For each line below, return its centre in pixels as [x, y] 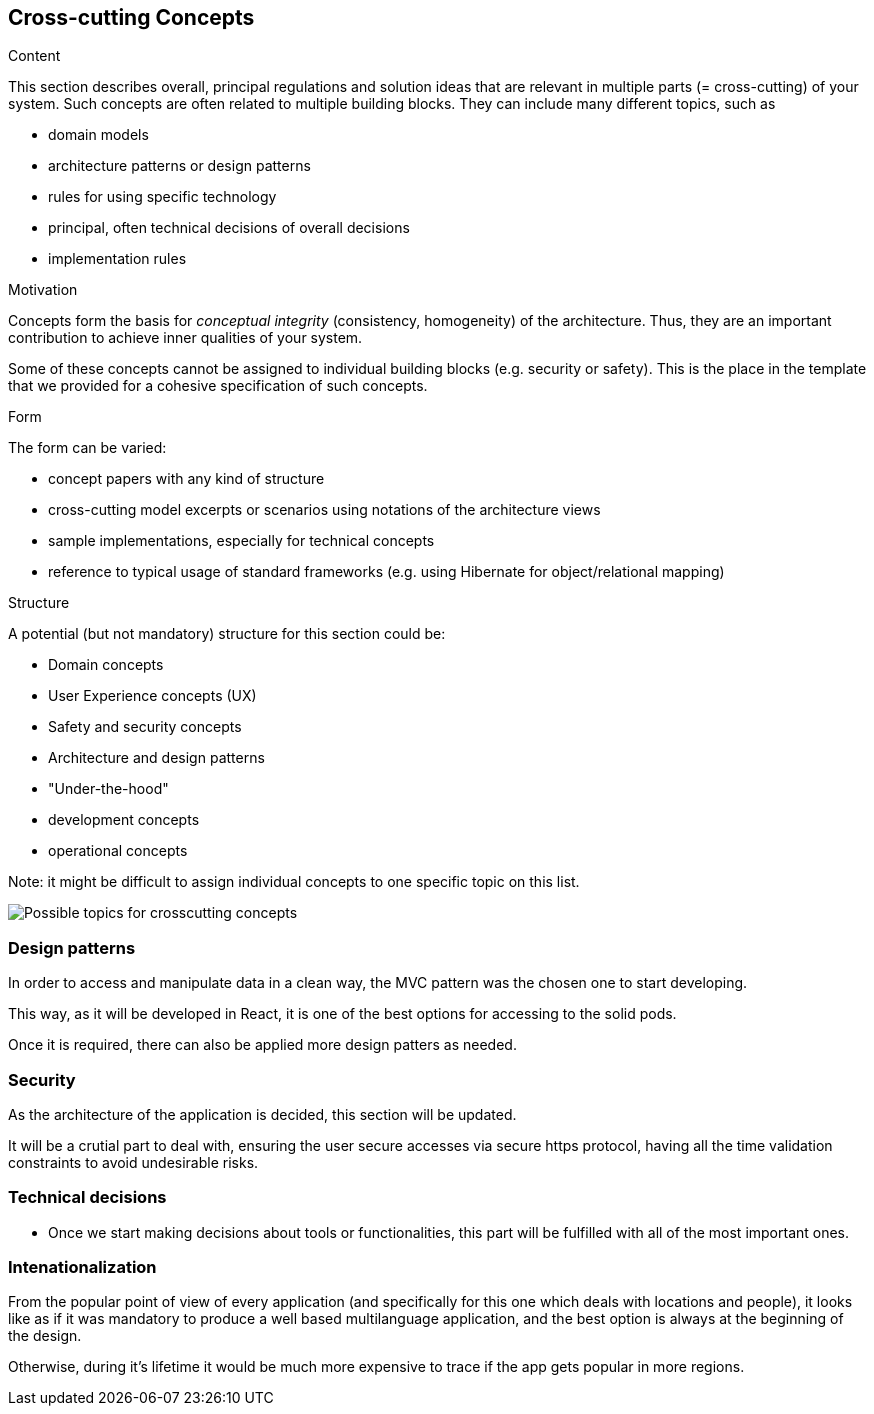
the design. [45, 1336]
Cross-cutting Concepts [131, 17]
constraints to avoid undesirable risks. [133, 1162]
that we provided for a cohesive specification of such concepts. [218, 386]
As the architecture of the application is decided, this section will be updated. [262, 1114]
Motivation [43, 290]
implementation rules [117, 259]
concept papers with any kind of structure [186, 479]
